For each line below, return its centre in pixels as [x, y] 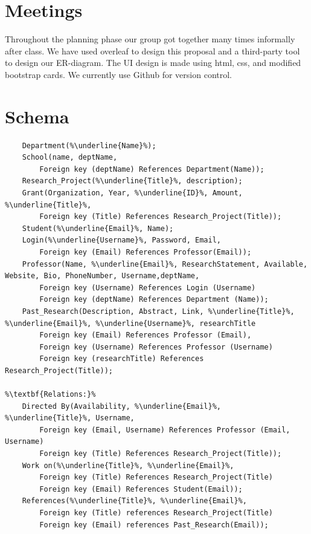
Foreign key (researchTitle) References [122, 359]
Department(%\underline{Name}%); [89, 145]
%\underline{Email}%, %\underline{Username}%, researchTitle [130, 323]
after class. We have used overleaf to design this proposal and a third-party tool [152, 50]
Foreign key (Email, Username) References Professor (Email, [165, 430]
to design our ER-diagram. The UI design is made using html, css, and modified [153, 63]
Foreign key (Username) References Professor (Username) [156, 347]
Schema [37, 116]
